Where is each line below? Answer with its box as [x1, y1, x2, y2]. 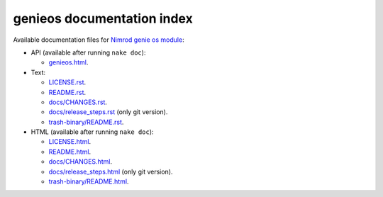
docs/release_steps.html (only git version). [48, 167, 173, 176]
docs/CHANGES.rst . [48, 98, 108, 106]
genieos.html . [48, 58, 89, 67]
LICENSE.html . [48, 137, 91, 146]
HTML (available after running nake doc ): [30, 128, 154, 136]
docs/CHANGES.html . [48, 157, 113, 166]
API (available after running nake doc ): [30, 48, 146, 57]
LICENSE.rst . [48, 78, 87, 86]
